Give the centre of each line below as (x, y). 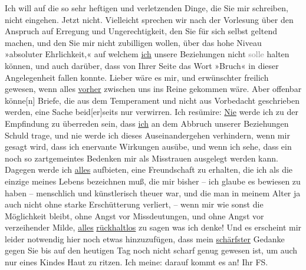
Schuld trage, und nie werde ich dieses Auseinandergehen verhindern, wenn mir (147, 135)
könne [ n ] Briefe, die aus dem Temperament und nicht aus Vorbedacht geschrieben (152, 100)
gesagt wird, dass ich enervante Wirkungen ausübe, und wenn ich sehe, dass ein (148, 146)
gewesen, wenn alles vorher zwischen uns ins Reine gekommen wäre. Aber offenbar (153, 89)
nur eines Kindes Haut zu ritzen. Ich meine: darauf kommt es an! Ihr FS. (136, 262)
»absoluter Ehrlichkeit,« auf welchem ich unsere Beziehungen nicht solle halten (147, 54)
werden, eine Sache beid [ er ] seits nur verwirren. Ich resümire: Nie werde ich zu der (152, 112)
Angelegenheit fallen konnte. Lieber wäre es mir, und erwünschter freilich (137, 77)
